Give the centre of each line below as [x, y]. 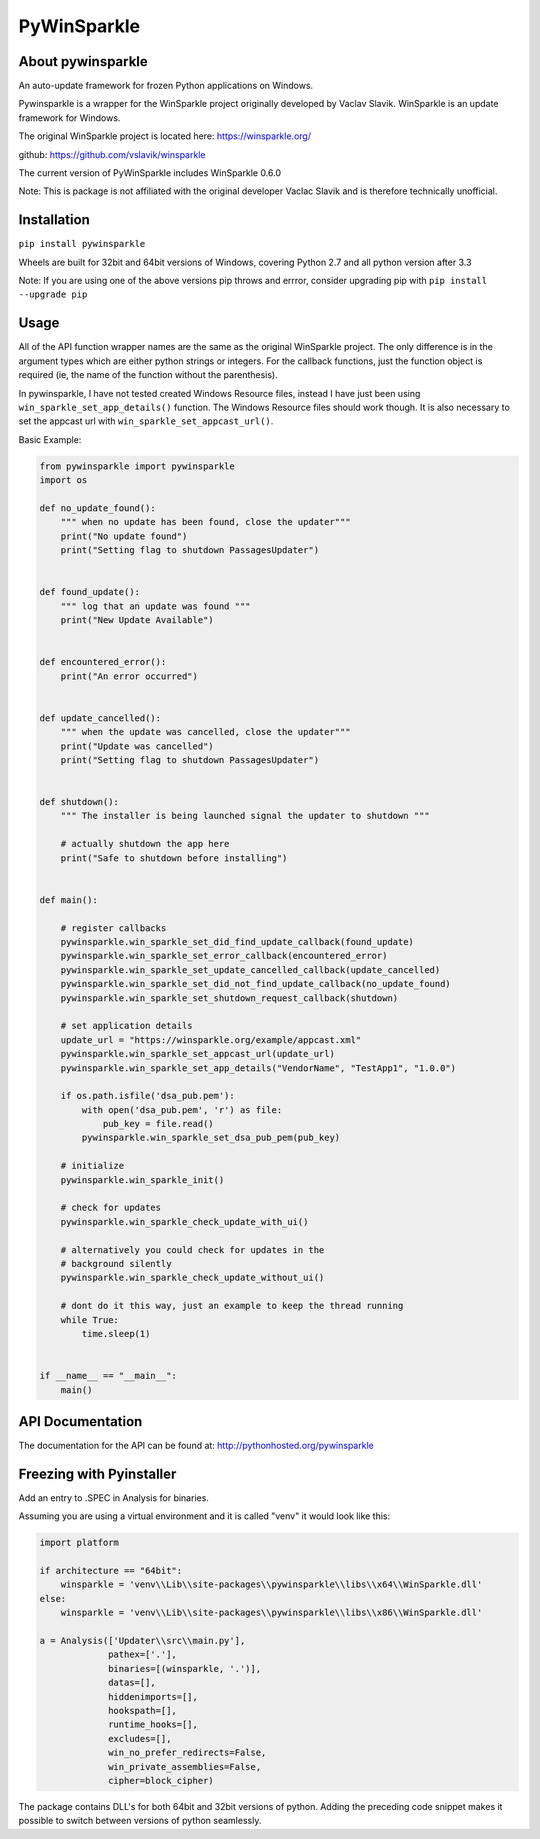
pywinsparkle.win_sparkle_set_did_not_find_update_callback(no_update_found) [256, 984]
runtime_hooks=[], [153, 1724]
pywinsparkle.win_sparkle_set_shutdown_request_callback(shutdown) [229, 998]
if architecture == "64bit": [111, 1571]
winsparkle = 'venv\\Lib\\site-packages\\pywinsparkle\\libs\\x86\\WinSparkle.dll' [271, 1613]
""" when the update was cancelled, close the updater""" [205, 732]
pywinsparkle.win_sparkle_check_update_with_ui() [184, 1221]
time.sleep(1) [116, 1333]
